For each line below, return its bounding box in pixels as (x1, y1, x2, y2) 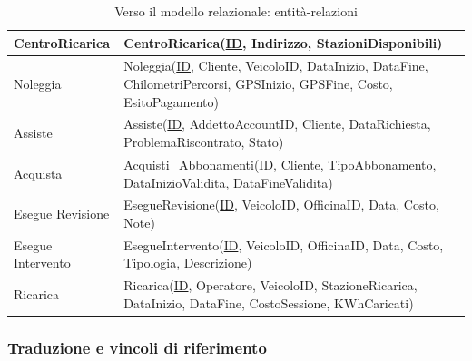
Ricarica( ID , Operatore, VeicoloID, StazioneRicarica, (123, 276, 418, 295)
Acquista (14, 163, 63, 182)
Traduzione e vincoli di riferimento (7, 336, 267, 358)
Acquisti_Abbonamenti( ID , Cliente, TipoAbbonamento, (123, 154, 437, 173)
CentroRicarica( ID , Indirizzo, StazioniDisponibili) (123, 33, 443, 52)
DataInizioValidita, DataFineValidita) (123, 172, 333, 191)
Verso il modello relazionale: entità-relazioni (114, 2, 358, 20)
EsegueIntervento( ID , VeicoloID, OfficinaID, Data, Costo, (123, 235, 444, 254)
